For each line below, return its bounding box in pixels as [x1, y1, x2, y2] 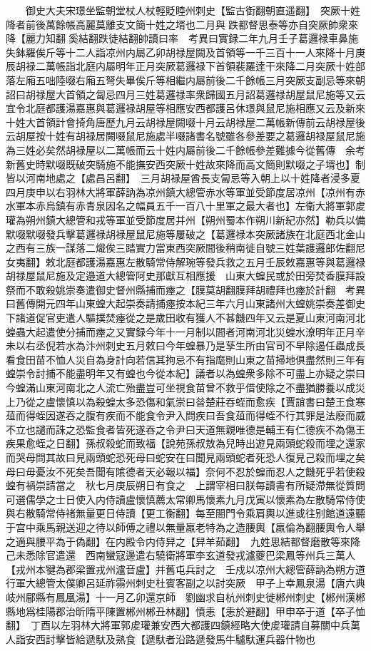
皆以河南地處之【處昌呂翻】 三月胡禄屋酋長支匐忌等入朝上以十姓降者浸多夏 [6, 170, 360, 185]
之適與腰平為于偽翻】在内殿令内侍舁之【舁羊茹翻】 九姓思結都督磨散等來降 [6, 533, 360, 548]
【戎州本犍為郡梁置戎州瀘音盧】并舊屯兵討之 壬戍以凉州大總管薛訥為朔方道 [6, 561, 365, 576]
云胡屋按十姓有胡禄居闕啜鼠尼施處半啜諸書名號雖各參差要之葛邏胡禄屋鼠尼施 [6, 128, 365, 143]
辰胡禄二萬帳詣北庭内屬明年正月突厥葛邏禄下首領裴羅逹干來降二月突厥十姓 [6, 58, 355, 73]
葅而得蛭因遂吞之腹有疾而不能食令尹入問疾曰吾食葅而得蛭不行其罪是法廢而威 [6, 408, 365, 423]
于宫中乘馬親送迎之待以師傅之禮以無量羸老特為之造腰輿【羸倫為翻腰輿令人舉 [6, 519, 365, 534]
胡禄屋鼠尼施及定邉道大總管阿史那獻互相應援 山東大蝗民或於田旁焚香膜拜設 [6, 268, 365, 283]
